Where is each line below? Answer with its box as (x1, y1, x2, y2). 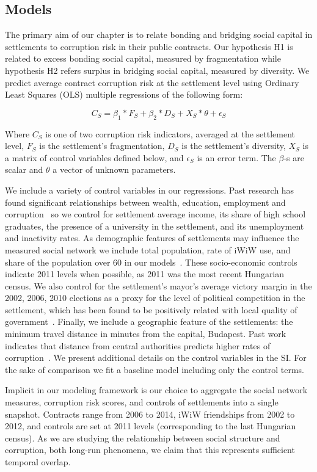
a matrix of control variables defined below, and (5, 151, 184, 164)
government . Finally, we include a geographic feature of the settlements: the (5, 315, 293, 328)
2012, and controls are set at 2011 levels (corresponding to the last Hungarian (5, 419, 296, 432)
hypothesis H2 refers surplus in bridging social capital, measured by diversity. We (5, 64, 310, 76)
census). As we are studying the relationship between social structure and (5, 431, 280, 444)
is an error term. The (197, 151, 276, 164)
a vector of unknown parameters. (53, 163, 176, 176)
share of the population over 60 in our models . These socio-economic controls (5, 255, 297, 268)
